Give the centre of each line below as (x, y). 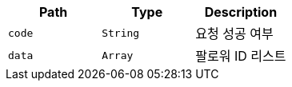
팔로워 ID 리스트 (241, 56)
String (121, 33)
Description (241, 12)
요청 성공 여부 (234, 34)
